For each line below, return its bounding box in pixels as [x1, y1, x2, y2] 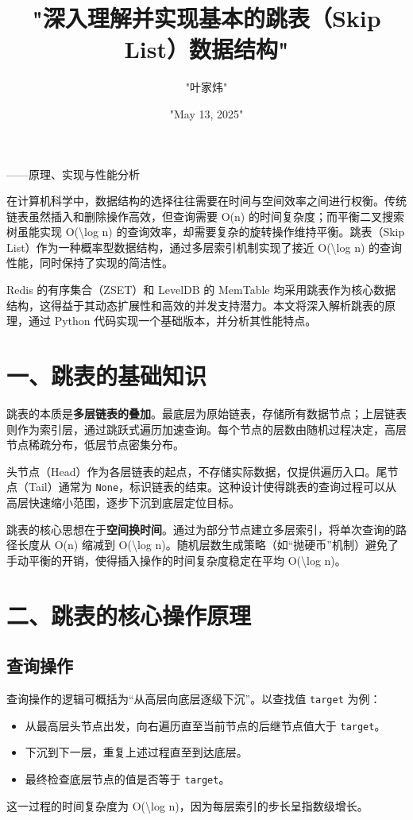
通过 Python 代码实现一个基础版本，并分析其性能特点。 [28, 312, 317, 329]
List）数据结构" [124, 33, 289, 65]
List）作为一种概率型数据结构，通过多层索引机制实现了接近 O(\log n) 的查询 [6, 238, 403, 255]
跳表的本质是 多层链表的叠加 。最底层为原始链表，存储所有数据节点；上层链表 [6, 404, 407, 421]
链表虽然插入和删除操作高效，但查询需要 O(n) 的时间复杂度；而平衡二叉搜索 [6, 207, 404, 224]
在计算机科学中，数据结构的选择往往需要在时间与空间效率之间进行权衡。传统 [6, 192, 407, 209]
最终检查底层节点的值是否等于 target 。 [25, 770, 230, 787]
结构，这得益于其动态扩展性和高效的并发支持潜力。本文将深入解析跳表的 [6, 296, 384, 313]
